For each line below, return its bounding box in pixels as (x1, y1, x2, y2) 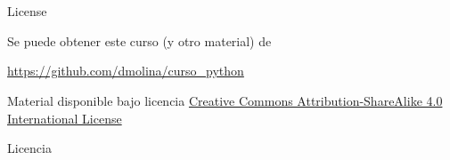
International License (7, 108, 122, 127)
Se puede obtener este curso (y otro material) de (7, 31, 272, 50)
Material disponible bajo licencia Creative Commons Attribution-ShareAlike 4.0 (7, 91, 443, 109)
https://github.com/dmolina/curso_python (7, 61, 244, 80)
